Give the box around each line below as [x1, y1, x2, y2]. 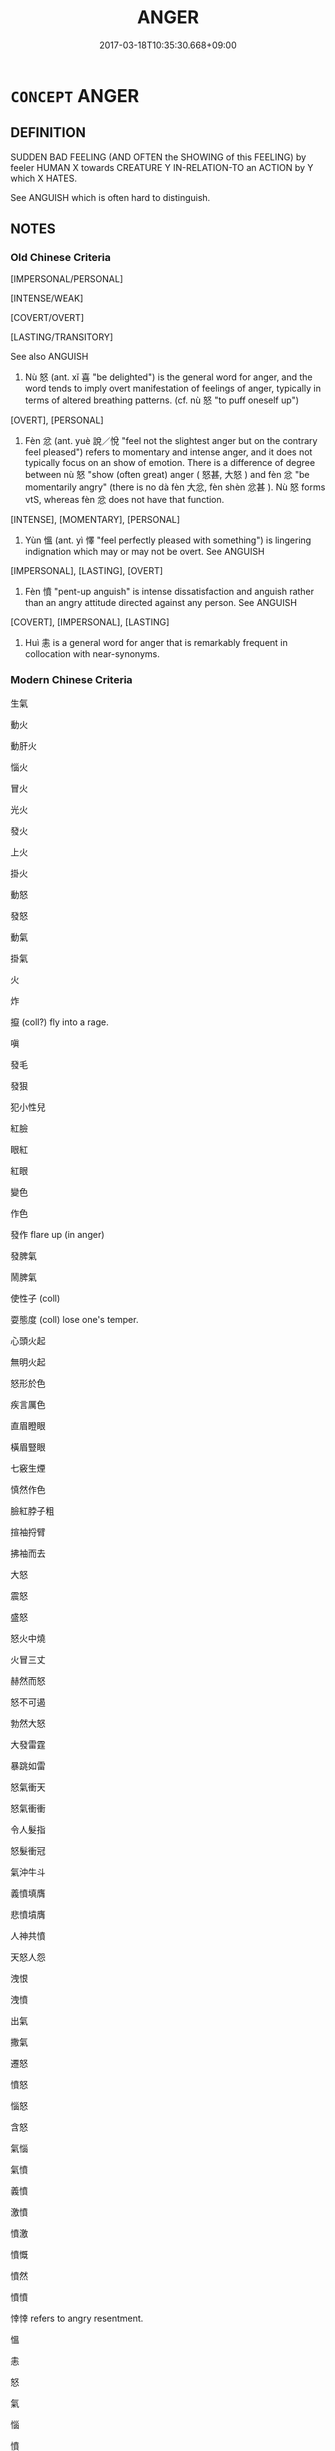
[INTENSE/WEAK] [10, 292, 84, 305]
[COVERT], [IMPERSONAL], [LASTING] [10, 616, 170, 628]
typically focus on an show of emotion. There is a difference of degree [24, 457, 316, 469]
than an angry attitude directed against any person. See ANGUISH [24, 597, 298, 609]
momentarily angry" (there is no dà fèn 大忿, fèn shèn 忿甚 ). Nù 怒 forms [24, 481, 326, 493]
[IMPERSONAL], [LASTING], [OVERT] [10, 565, 163, 577]
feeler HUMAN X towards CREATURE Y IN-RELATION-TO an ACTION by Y [10, 161, 314, 173]
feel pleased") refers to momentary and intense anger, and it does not [24, 446, 313, 458]
